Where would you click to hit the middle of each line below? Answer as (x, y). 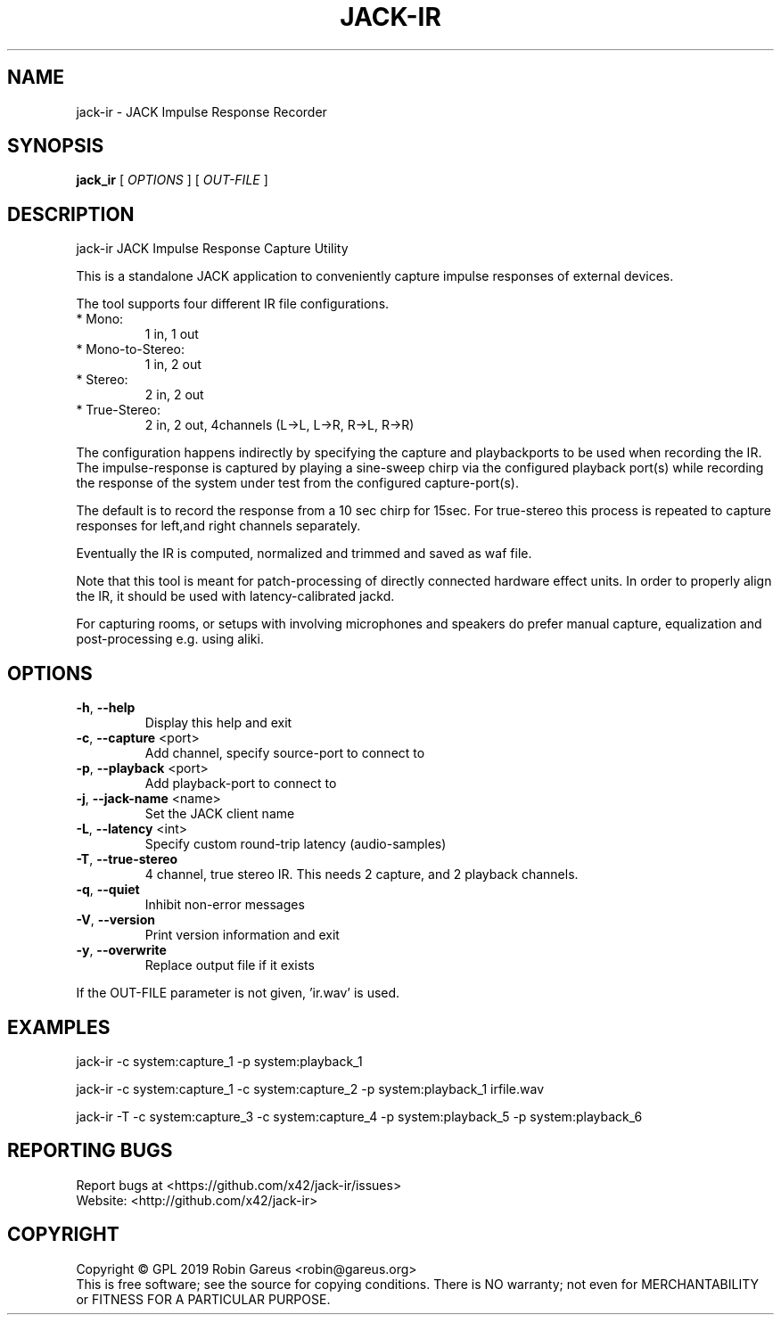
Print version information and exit (242, 935)
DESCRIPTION (71, 214)
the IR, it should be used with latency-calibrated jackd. (235, 596)
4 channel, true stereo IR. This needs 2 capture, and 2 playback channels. (362, 874)
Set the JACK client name (220, 814)
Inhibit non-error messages (225, 905)
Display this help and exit (218, 723)
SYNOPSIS (56, 146)
